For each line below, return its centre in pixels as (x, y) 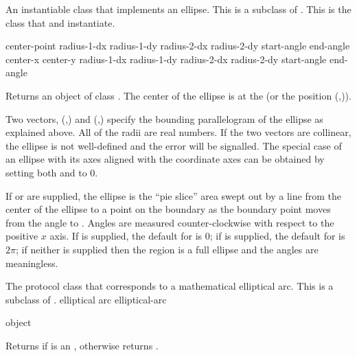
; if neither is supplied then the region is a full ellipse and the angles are (167, 249)
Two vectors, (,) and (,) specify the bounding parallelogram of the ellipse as (164, 118)
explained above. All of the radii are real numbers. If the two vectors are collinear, (178, 132)
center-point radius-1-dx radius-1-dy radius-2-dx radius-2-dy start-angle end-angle (178, 46)
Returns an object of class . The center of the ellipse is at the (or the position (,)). (178, 95)
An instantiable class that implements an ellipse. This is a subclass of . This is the (178, 9)
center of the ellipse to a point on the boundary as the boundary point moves (168, 209)
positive (22, 236)
